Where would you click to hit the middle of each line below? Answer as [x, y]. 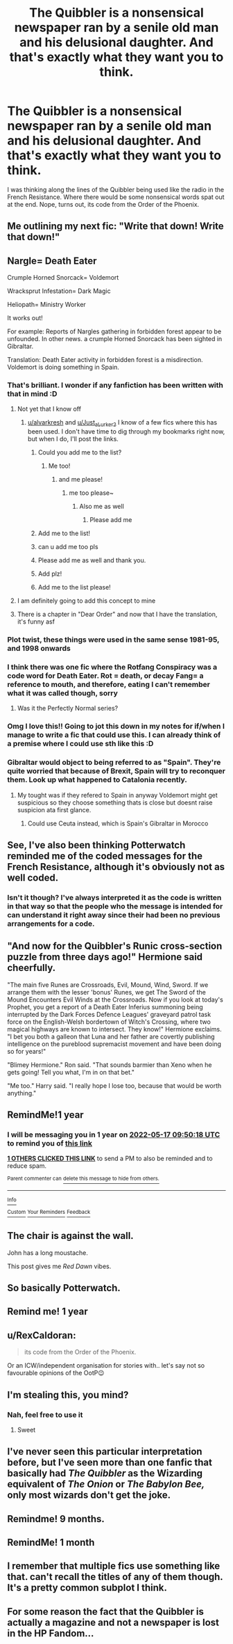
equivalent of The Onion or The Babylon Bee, [106, 1484]
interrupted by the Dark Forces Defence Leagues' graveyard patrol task [109, 1014]
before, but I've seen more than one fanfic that [110, 1463]
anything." [22, 1093]
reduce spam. [27, 1166]
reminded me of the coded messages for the [105, 856]
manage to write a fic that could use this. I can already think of [114, 735]
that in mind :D [32, 394]
